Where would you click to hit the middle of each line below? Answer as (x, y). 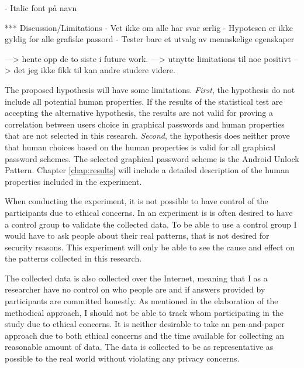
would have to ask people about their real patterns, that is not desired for (137, 235)
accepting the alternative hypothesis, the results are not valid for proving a (139, 113)
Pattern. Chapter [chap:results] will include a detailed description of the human (147, 170)
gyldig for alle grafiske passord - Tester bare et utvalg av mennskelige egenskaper (150, 39)
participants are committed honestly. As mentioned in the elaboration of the (141, 301)
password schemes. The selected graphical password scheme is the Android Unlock (152, 158)
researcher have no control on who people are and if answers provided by (135, 289)
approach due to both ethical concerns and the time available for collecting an (145, 335)
